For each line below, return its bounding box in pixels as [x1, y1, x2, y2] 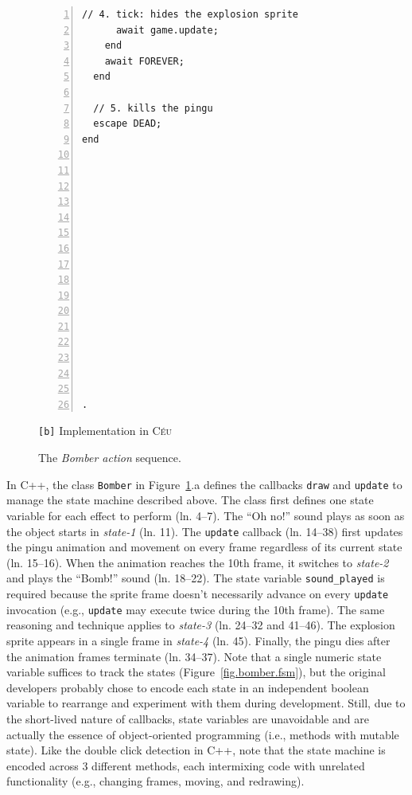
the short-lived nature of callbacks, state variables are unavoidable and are [6, 710, 369, 726]
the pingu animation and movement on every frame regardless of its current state [6, 538, 402, 555]
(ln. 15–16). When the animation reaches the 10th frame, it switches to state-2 [6, 554, 389, 570]
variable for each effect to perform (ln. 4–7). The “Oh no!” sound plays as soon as [6, 507, 405, 523]
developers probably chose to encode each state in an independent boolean [6, 679, 369, 695]
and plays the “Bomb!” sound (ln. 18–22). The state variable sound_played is [6, 570, 385, 586]
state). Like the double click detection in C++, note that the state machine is [6, 742, 386, 758]
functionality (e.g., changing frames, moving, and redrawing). [6, 773, 305, 789]
